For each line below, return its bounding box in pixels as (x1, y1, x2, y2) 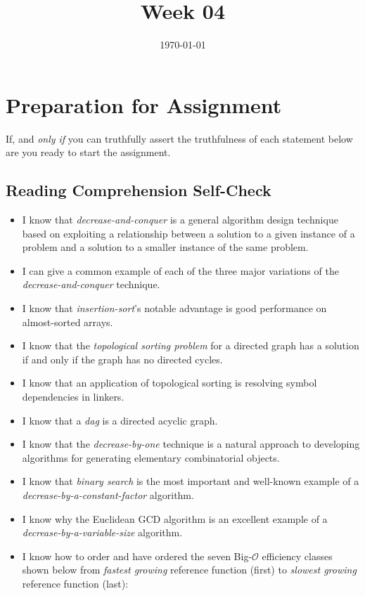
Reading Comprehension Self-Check (6, 179, 271, 201)
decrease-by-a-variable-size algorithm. (22, 525, 183, 540)
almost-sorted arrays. (22, 314, 113, 329)
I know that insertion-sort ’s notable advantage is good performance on (22, 301, 327, 316)
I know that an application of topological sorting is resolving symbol (22, 375, 317, 390)
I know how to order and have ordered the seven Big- (22, 548, 252, 563)
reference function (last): (22, 576, 129, 590)
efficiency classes (262, 548, 333, 563)
